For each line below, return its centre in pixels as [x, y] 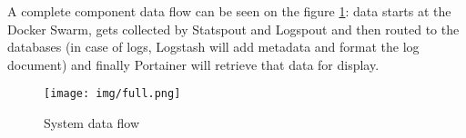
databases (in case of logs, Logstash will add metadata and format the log [213, 47]
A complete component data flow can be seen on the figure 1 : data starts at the [229, 11]
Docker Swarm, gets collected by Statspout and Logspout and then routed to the [233, 29]
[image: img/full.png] [112, 94]
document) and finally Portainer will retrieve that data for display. [193, 64]
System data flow [92, 123]
